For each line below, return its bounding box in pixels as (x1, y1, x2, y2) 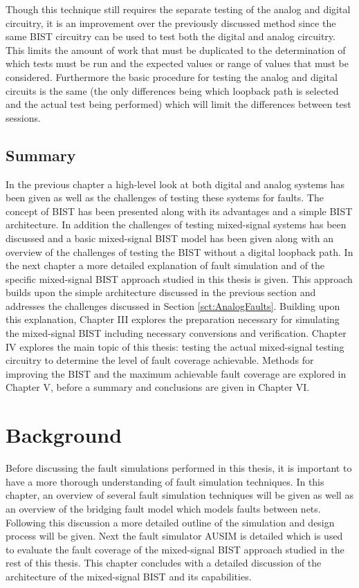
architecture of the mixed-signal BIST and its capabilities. (6, 569, 252, 583)
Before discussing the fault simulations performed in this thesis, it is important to (6, 461, 352, 475)
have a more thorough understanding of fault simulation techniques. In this (6, 474, 324, 488)
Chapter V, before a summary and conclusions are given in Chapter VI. (6, 380, 310, 394)
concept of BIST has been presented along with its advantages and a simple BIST (6, 203, 353, 218)
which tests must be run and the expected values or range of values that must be (6, 56, 349, 71)
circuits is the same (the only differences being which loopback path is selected (6, 83, 339, 98)
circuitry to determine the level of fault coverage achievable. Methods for (6, 353, 314, 367)
